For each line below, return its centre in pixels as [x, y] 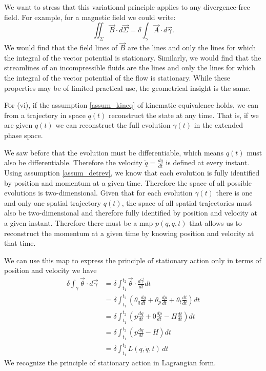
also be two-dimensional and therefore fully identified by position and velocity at [131, 213]
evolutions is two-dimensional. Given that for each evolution [98, 193]
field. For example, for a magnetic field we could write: [90, 17]
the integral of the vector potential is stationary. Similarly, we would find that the [133, 57]
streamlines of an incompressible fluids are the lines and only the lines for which [130, 67]
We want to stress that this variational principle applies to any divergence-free [127, 7]
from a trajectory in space [45, 115]
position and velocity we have [50, 270]
